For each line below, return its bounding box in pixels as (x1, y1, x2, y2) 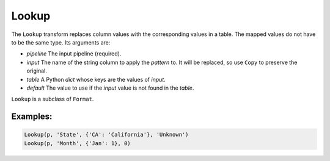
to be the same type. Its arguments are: (11, 38, 111, 46)
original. (26, 67, 47, 74)
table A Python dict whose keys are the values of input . (26, 76, 166, 83)
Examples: (11, 112, 53, 122)
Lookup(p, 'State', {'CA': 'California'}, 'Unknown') (24, 131, 189, 138)
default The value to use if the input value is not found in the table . (26, 84, 194, 91)
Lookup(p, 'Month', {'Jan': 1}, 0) (24, 140, 131, 146)
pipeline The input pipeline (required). (26, 50, 122, 57)
